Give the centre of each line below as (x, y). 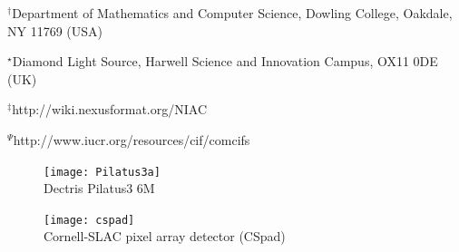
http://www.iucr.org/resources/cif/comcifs (132, 139)
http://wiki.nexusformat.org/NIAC (109, 109)
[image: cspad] (89, 220)
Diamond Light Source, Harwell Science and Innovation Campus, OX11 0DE (225, 61)
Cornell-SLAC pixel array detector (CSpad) (165, 236)
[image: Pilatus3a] (102, 172)
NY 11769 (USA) (55, 30)
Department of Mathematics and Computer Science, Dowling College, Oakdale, (232, 13)
